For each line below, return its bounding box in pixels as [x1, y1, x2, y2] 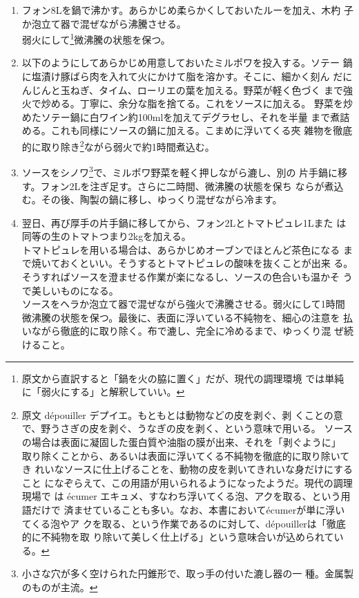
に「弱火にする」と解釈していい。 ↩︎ [21, 384, 185, 399]
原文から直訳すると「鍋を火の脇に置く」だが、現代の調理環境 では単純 [21, 371, 345, 385]
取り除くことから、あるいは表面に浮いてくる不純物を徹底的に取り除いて [21, 448, 350, 462]
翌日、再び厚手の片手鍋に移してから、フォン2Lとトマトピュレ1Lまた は [21, 215, 347, 230]
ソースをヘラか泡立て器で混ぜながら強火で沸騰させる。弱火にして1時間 [21, 297, 345, 311]
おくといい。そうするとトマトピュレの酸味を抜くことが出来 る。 [59, 256, 353, 270]
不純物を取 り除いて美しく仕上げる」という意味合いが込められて [41, 530, 334, 544]
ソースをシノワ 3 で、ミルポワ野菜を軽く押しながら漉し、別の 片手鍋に [21, 163, 338, 179]
